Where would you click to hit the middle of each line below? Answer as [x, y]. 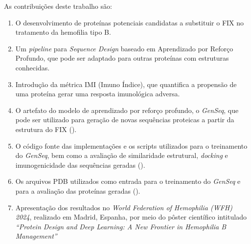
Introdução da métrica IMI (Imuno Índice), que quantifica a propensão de [126, 84]
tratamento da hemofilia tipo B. [63, 32]
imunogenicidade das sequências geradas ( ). [80, 165]
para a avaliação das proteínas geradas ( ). [78, 190]
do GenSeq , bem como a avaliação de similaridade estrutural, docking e [122, 155]
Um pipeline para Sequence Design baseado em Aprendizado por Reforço [124, 48]
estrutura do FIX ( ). [46, 129]
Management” [36, 236]
